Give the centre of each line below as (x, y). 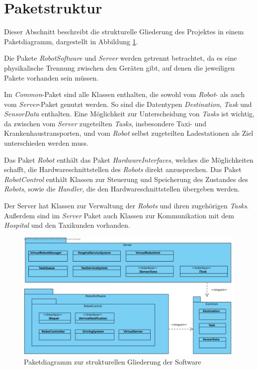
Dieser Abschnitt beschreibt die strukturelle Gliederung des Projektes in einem (124, 32)
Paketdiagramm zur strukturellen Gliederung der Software (113, 362)
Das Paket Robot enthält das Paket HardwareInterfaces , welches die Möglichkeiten (129, 159)
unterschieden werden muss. (46, 143)
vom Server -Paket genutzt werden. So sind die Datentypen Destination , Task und (128, 104)
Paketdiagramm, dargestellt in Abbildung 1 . (71, 41)
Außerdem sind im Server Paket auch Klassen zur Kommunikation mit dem (119, 215)
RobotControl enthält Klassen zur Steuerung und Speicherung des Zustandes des (126, 179)
